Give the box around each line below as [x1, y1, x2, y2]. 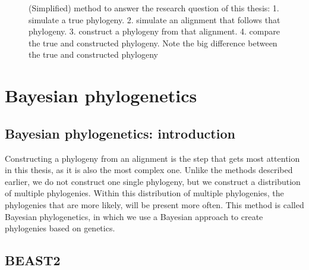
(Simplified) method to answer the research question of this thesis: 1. [29, 2, 279, 14]
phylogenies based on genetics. [5, 222, 115, 234]
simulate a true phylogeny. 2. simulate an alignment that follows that [29, 13, 280, 26]
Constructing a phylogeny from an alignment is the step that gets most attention [5, 152, 300, 164]
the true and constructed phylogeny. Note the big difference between [29, 36, 278, 49]
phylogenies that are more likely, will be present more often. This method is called [5, 198, 304, 211]
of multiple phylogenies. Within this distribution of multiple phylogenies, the [5, 187, 284, 199]
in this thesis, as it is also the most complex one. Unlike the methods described [5, 164, 293, 176]
